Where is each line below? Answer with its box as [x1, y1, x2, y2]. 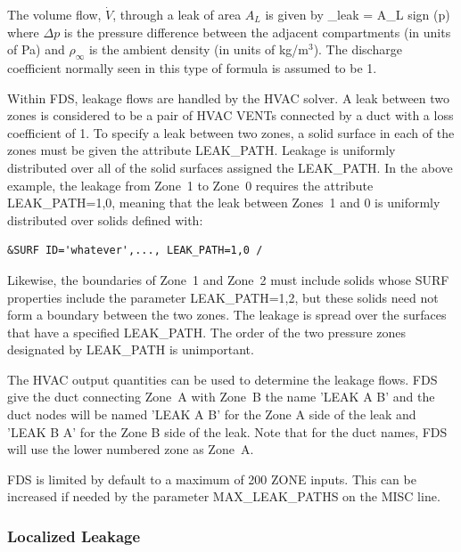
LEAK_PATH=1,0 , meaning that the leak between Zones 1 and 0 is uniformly [7, 193, 440, 212]
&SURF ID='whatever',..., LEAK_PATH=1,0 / [7, 244, 263, 257]
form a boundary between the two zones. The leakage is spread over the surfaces [7, 305, 447, 324]
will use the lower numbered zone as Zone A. [7, 440, 254, 459]
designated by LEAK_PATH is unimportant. [7, 340, 254, 359]
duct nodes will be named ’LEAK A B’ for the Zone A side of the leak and [7, 405, 416, 424]
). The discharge [313, 40, 402, 59]
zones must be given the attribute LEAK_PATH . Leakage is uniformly [7, 141, 396, 159]
